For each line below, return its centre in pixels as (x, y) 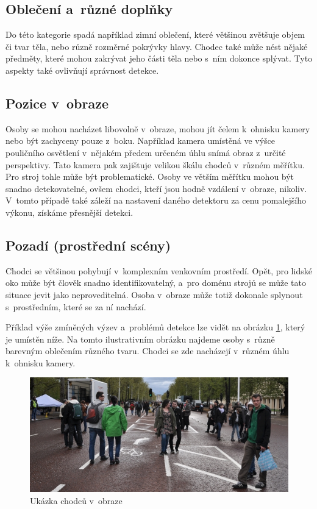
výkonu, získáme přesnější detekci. (69, 212)
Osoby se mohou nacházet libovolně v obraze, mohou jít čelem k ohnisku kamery (158, 128)
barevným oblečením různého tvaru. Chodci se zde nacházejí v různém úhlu (148, 351)
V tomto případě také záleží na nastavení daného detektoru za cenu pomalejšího (156, 200)
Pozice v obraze (57, 103)
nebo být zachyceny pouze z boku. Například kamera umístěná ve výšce (140, 141)
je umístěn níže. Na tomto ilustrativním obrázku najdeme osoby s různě (140, 339)
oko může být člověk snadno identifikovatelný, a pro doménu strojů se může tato (156, 283)
